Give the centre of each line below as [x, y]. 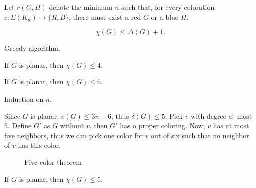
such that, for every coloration [168, 7]
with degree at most [222, 115]
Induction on [24, 98]
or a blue [165, 16]
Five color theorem [53, 162]
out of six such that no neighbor [200, 135]
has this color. [39, 145]
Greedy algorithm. [32, 48]
